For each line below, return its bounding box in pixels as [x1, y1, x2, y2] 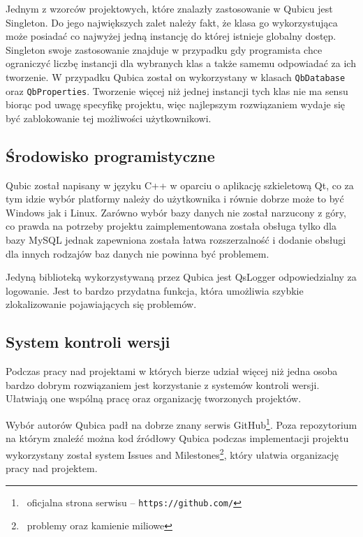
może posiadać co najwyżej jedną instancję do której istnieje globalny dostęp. [6, 29, 336, 43]
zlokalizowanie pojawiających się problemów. [6, 297, 197, 311]
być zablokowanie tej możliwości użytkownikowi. [6, 110, 212, 125]
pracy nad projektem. [6, 461, 98, 476]
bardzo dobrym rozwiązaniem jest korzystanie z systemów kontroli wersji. [6, 377, 320, 392]
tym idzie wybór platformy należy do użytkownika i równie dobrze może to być [6, 191, 344, 206]
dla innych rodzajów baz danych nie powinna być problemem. [6, 246, 269, 260]
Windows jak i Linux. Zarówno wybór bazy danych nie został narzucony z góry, [6, 205, 346, 219]
